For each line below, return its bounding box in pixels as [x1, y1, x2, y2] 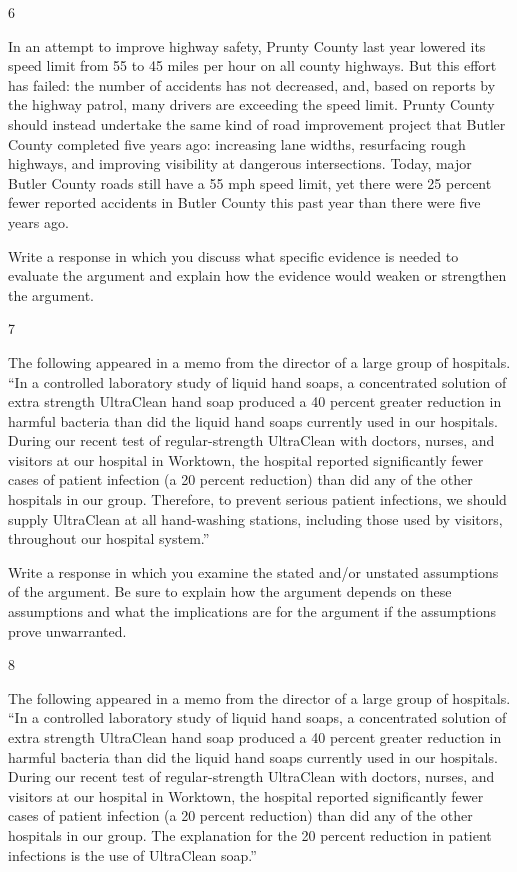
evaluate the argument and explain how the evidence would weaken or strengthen [8, 265, 507, 286]
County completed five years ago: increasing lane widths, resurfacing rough [8, 133, 466, 154]
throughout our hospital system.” [8, 528, 210, 549]
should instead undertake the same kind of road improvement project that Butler [8, 113, 506, 134]
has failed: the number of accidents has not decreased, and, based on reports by [8, 74, 496, 95]
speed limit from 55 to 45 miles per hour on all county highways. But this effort [8, 55, 497, 76]
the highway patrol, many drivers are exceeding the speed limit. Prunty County [8, 94, 495, 115]
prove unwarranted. [8, 620, 127, 641]
